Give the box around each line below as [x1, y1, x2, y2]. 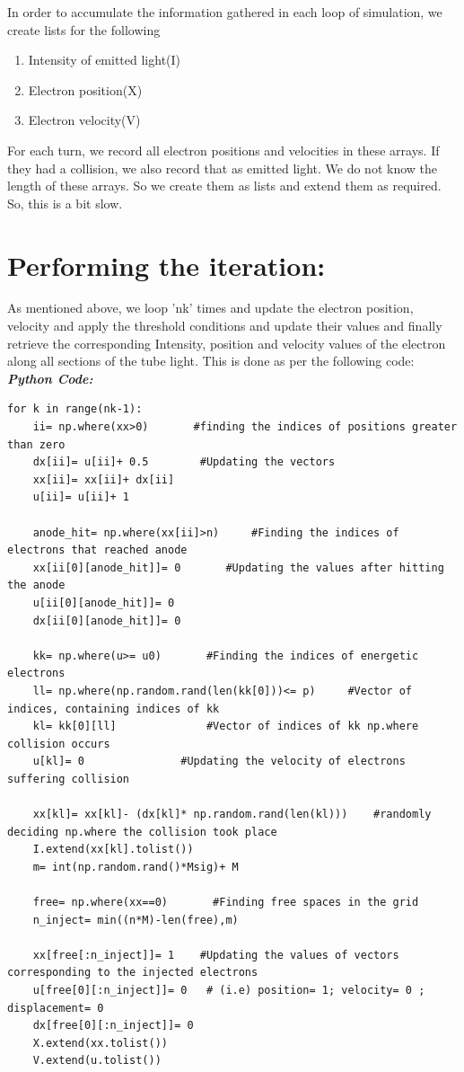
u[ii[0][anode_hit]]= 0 [32, 596, 175, 609]
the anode [7, 579, 66, 592]
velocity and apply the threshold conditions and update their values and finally [7, 316, 442, 335]
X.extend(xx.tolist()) [32, 1036, 168, 1050]
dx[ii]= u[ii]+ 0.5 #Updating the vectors [32, 456, 336, 469]
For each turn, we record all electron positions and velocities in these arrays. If [7, 140, 440, 159]
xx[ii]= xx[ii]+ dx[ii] [32, 473, 175, 486]
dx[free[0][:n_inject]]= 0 [32, 1019, 194, 1032]
